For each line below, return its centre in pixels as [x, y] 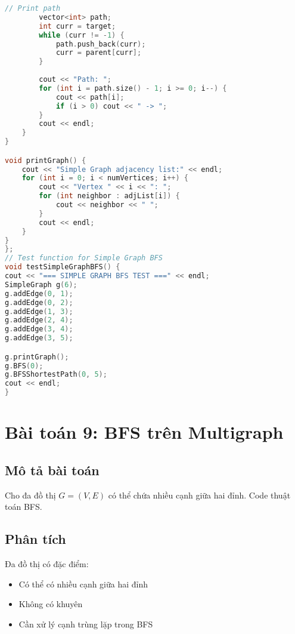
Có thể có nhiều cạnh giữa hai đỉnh [83, 584]
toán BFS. [24, 507]
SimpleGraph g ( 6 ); [41, 284]
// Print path [33, 8]
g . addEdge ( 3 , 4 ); [39, 329]
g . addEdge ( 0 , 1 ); [39, 293]
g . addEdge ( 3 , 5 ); [39, 338]
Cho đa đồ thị [30, 495]
